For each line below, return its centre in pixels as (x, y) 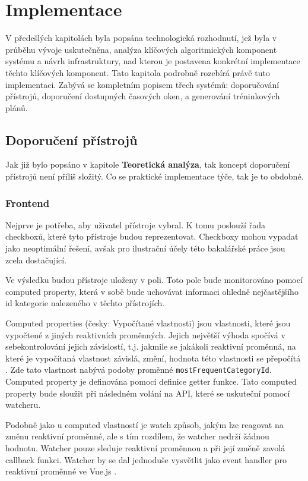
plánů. (17, 107)
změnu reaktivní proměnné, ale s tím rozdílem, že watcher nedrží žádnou (137, 436)
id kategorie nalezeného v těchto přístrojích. (85, 303)
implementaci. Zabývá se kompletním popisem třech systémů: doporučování (142, 84)
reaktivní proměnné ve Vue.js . (61, 471)
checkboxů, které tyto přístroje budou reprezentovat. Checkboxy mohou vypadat (152, 236)
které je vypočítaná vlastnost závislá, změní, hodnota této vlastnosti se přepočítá (153, 358)
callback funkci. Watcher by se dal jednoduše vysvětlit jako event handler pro (146, 459)
